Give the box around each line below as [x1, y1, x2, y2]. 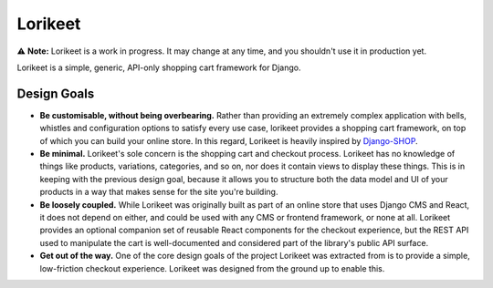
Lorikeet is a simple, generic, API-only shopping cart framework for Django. [16, 62, 301, 73]
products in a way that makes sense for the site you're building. [39, 187, 278, 198]
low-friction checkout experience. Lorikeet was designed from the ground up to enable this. [39, 262, 385, 273]
